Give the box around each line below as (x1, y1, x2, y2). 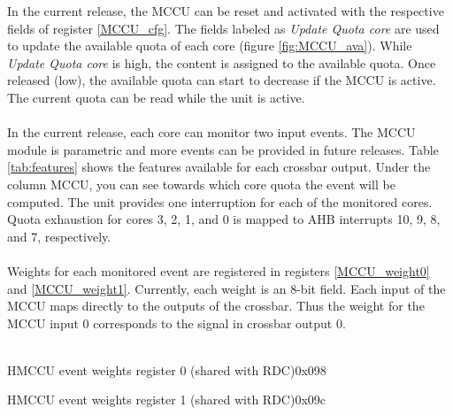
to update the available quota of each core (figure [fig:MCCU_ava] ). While (7, 36, 412, 55)
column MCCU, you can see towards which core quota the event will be (7, 174, 395, 193)
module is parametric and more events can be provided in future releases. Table (7, 140, 439, 158)
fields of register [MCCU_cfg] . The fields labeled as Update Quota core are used (7, 19, 440, 37)
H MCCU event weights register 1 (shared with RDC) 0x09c (7, 390, 326, 409)
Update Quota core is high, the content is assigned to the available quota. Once (7, 53, 436, 72)
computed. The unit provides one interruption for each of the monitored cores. (7, 192, 433, 211)
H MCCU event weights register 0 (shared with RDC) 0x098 (7, 360, 326, 379)
